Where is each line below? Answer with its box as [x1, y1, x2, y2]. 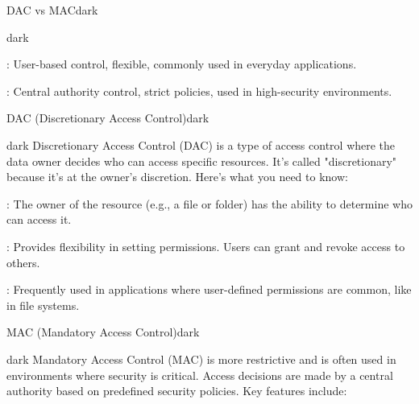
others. [6, 254, 40, 270]
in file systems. [6, 296, 80, 313]
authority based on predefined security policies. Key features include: [6, 382, 347, 399]
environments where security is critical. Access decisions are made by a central [6, 366, 393, 383]
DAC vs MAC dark [6, 2, 98, 18]
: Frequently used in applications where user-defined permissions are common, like [6, 281, 412, 298]
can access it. [6, 211, 72, 228]
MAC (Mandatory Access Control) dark [6, 324, 200, 340]
